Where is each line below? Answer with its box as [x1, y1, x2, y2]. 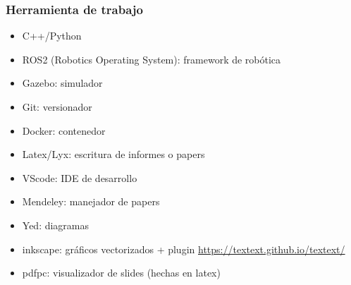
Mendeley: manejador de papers [22, 194, 160, 209]
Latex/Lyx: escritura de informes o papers [22, 147, 205, 162]
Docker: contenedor [22, 123, 106, 138]
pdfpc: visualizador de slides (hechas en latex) [22, 265, 221, 280]
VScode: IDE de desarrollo [22, 170, 137, 185]
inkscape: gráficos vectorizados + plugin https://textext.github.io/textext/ [22, 241, 345, 256]
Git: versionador [22, 99, 92, 114]
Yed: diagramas [22, 217, 90, 232]
